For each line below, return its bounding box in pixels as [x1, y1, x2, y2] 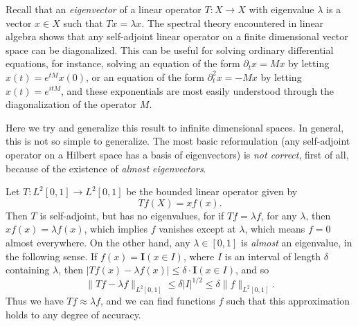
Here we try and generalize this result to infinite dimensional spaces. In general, [6, 120, 344, 134]
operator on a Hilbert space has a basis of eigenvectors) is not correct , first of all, [6, 147, 349, 161]
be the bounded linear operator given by [126, 184, 298, 199]
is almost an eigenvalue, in [241, 235, 352, 249]
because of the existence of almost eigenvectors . [6, 161, 206, 175]
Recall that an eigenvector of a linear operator [6, 2, 202, 16]
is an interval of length [224, 248, 321, 263]
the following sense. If [6, 248, 98, 263]
